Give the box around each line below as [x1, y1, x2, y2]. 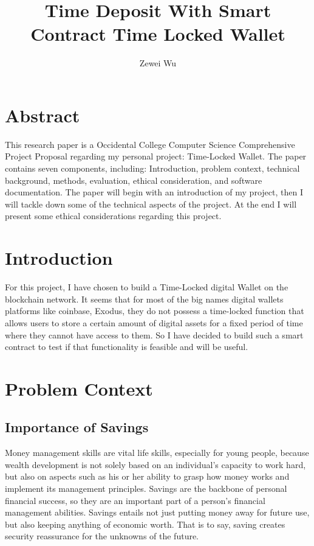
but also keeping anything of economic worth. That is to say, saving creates [5, 517, 285, 530]
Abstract [5, 102, 80, 127]
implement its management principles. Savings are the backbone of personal [5, 482, 287, 495]
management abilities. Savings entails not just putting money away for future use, [5, 506, 310, 519]
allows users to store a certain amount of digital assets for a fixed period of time [5, 316, 303, 329]
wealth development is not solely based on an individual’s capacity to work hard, [5, 458, 306, 471]
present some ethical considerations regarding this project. [5, 209, 222, 222]
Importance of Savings [5, 418, 149, 436]
